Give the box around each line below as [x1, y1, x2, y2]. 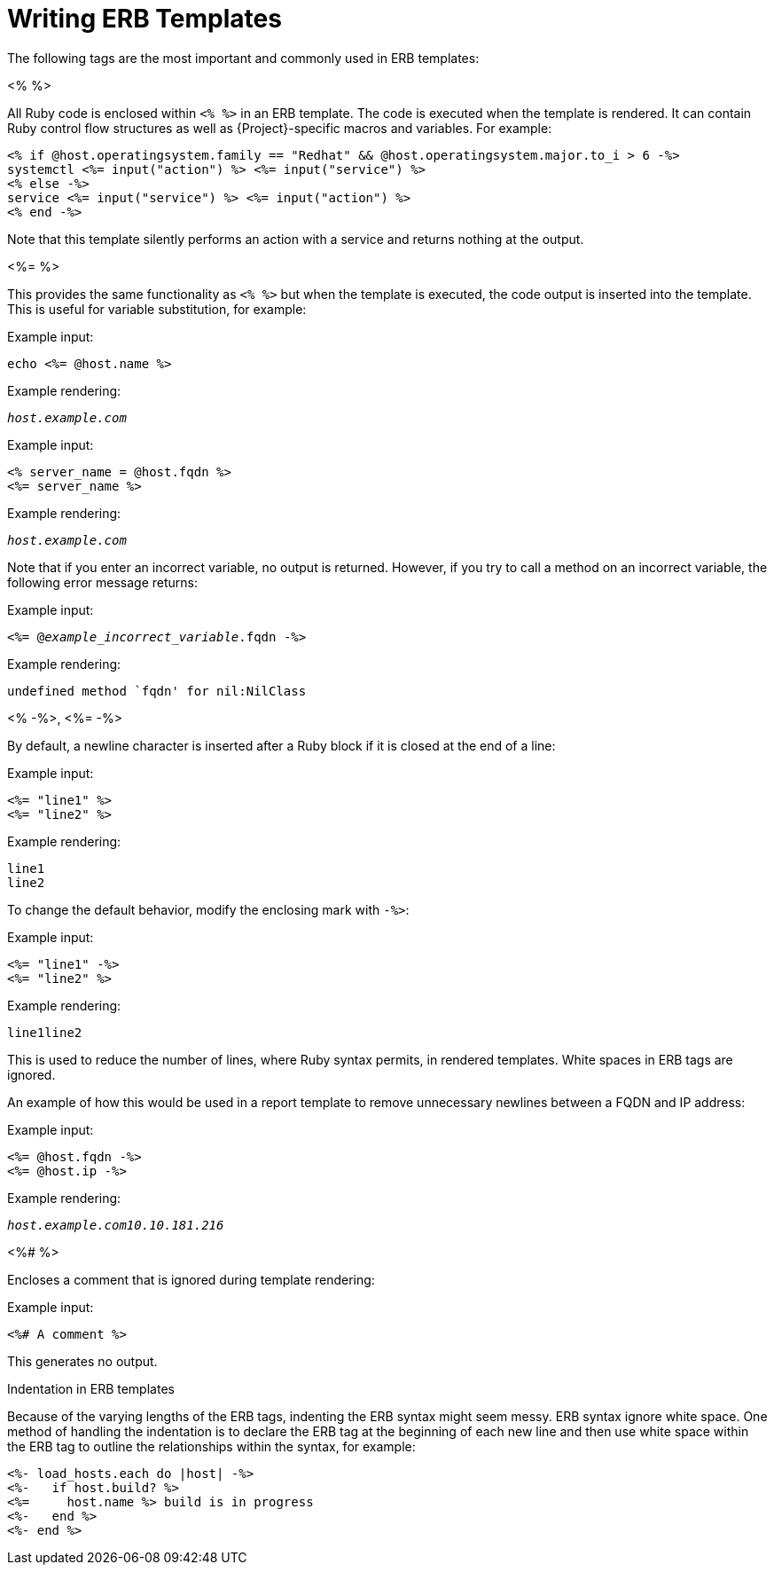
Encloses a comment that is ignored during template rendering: [7, 1271, 375, 1287]
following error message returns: [7, 574, 199, 590]
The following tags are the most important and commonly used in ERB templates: [7, 50, 480, 66]
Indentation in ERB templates [7, 1380, 175, 1396]
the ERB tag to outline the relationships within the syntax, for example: [7, 1438, 416, 1454]
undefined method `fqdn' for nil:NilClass [7, 683, 307, 698]
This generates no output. [7, 1353, 158, 1369]
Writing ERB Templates [7, 4, 282, 34]
